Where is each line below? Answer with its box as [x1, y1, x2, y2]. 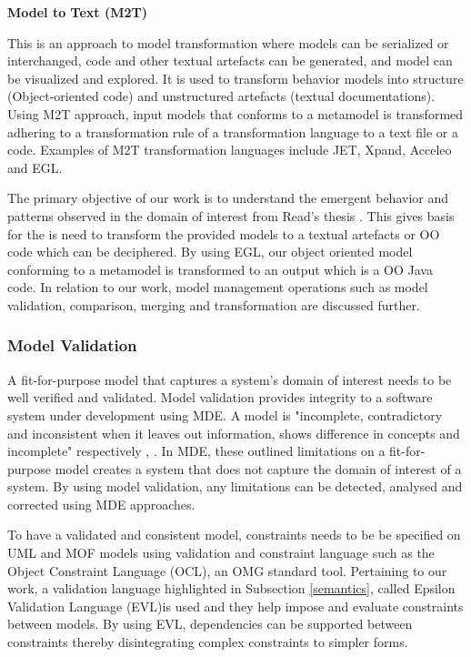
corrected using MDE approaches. [7, 494, 195, 513]
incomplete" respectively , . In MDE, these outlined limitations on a [7, 441, 386, 460]
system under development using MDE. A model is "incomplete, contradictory [7, 405, 443, 424]
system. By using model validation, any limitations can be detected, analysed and [7, 477, 463, 496]
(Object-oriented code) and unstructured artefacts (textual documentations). [7, 86, 436, 106]
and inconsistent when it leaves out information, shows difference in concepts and [7, 423, 460, 442]
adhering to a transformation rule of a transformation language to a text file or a [7, 122, 458, 141]
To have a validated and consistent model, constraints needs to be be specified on [7, 525, 461, 544]
